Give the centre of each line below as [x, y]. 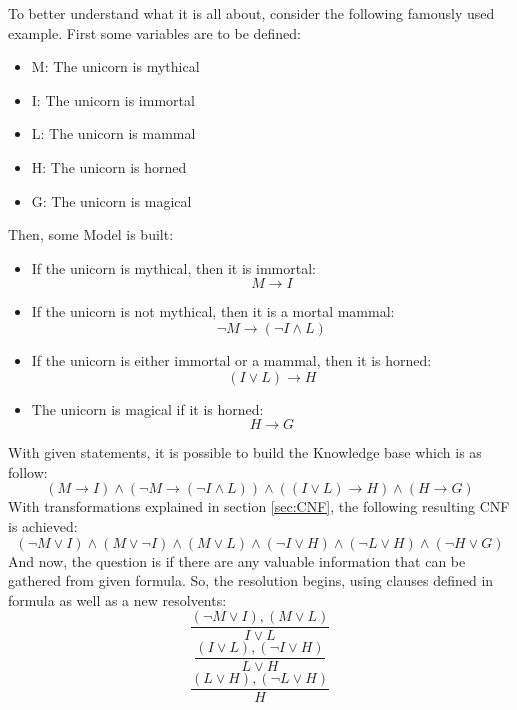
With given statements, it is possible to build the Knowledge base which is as [245, 452]
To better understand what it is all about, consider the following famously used [251, 13]
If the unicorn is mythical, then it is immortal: [173, 267]
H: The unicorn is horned [109, 166]
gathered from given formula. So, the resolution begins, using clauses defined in [251, 580]
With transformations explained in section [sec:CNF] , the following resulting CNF [259, 506]
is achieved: [43, 525]
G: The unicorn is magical [111, 200]
